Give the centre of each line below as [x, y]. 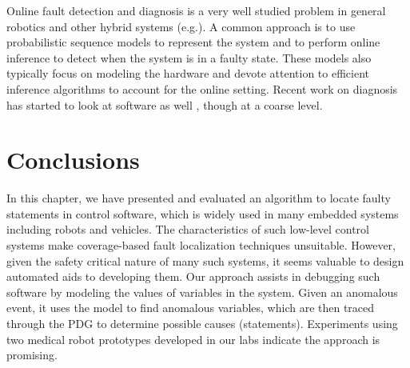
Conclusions [73, 160]
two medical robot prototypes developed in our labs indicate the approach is [193, 339]
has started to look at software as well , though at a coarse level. [165, 104]
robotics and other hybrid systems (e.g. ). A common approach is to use [181, 26]
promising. [32, 355]
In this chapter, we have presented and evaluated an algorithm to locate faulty [199, 198]
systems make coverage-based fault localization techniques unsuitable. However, [201, 245]
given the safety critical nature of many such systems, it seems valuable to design [205, 260]
